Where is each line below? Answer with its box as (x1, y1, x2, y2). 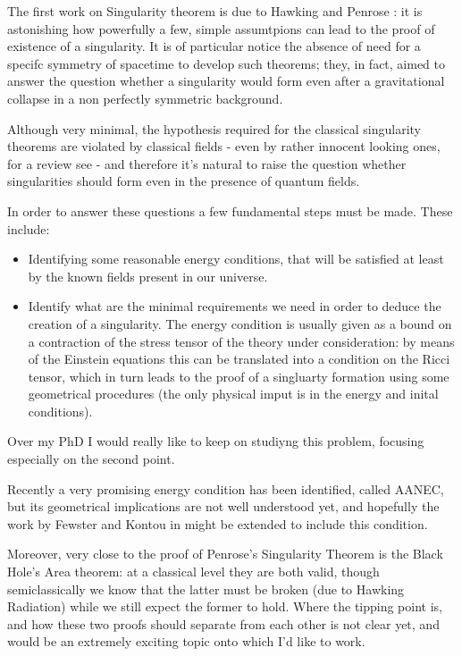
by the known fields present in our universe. (28, 266, 268, 285)
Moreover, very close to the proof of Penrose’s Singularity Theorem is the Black (7, 544, 443, 563)
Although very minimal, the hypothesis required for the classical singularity (7, 119, 422, 138)
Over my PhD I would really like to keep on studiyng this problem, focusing (7, 432, 424, 450)
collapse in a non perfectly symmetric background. (7, 88, 283, 107)
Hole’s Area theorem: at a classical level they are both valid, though (7, 562, 380, 581)
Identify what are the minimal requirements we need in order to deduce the (28, 297, 441, 315)
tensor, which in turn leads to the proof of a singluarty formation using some (28, 366, 449, 385)
